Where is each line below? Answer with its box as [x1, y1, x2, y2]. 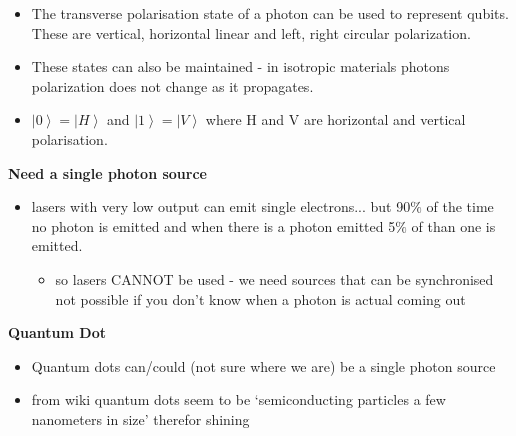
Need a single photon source [8, 162, 207, 183]
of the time [426, 196, 494, 217]
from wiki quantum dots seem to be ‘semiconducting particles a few [31, 389, 446, 410]
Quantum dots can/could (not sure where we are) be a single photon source [31, 355, 496, 376]
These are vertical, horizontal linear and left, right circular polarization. [31, 22, 471, 43]
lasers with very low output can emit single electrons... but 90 [31, 196, 411, 217]
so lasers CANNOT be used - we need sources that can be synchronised [55, 268, 494, 289]
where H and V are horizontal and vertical [205, 109, 466, 130]
